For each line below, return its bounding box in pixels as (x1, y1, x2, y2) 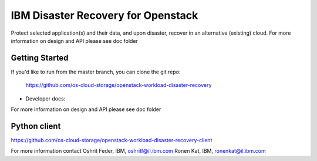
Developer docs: (25, 95, 66, 102)
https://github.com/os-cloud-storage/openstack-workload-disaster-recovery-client (11, 136, 213, 143)
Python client (11, 121, 61, 131)
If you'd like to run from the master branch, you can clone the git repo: (11, 68, 181, 75)
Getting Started (11, 53, 69, 63)
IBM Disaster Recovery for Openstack (11, 9, 198, 22)
